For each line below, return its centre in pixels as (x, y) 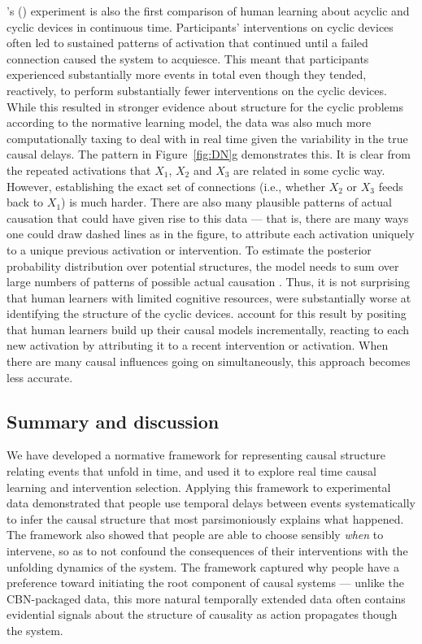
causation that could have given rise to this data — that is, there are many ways (208, 218)
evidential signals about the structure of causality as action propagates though (202, 614)
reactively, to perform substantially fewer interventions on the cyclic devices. (197, 90)
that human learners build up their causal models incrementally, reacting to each (208, 329)
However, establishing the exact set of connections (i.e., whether (166, 186)
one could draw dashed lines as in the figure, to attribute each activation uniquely (211, 234)
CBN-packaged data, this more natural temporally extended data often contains (206, 598)
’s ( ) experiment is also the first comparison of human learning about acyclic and (208, 11)
